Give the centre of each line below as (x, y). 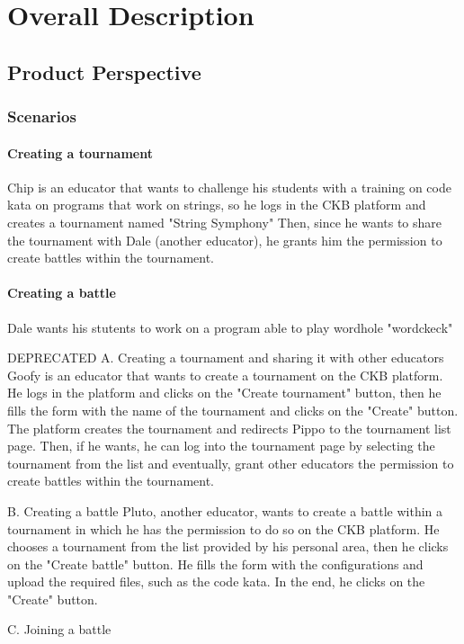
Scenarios (42, 116)
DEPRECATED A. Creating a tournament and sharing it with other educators (226, 358)
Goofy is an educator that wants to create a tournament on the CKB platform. (225, 375)
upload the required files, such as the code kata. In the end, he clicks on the (216, 581)
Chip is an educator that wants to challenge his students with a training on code (229, 187)
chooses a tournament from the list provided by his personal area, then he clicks (228, 546)
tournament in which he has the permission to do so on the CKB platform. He (223, 528)
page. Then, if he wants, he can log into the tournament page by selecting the (221, 446)
